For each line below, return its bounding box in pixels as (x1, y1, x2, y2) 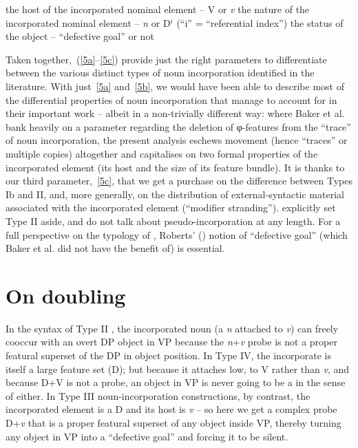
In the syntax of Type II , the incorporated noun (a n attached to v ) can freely (6, 321, 339, 335)
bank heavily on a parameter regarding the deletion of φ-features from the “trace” (6, 119, 351, 134)
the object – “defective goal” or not (6, 29, 154, 43)
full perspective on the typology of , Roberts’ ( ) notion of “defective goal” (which (6, 227, 348, 242)
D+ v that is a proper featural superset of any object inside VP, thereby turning (6, 415, 341, 429)
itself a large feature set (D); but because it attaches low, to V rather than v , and (6, 361, 350, 376)
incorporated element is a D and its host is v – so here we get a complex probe (6, 402, 337, 416)
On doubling (6, 281, 126, 309)
